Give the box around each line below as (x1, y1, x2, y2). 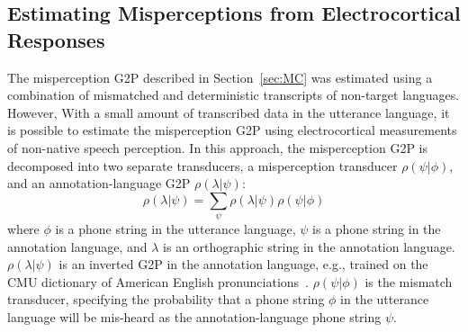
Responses (7, 25, 105, 53)
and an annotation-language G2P (7, 174, 191, 193)
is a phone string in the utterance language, (55, 220, 296, 238)
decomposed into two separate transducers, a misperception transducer (7, 156, 398, 175)
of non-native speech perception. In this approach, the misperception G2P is (7, 138, 428, 157)
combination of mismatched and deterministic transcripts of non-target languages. (7, 85, 460, 104)
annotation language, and (7, 237, 148, 256)
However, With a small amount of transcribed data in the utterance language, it (7, 103, 450, 121)
